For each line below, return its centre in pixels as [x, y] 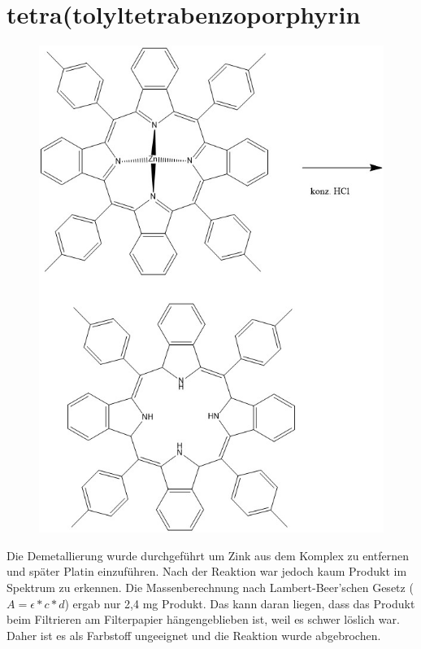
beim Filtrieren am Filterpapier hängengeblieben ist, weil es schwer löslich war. [203, 619]
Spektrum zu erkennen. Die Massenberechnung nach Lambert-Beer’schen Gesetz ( [210, 588]
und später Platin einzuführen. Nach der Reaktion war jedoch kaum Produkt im [207, 571]
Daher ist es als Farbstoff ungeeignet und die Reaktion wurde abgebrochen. [194, 635]
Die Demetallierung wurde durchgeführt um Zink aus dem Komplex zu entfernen [208, 555]
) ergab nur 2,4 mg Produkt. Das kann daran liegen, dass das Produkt [240, 603]
